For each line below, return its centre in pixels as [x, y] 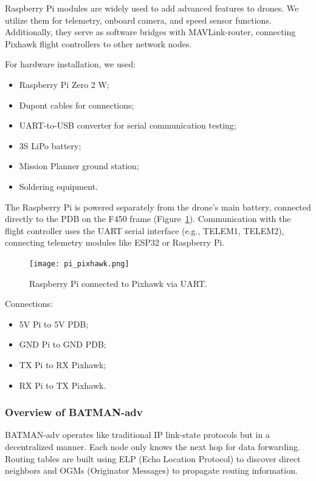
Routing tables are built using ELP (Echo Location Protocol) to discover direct [153, 458]
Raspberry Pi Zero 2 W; [64, 84]
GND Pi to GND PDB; [63, 344]
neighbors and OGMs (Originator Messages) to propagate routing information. [151, 470]
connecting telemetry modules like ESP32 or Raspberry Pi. [115, 242]
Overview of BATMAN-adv [74, 412]
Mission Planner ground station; [79, 166]
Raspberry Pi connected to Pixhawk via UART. [118, 283]
